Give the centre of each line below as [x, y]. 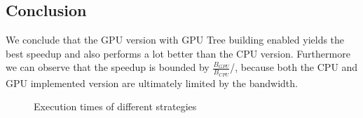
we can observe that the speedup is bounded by [108, 67]
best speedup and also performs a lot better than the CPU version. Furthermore [178, 53]
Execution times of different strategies [115, 106]
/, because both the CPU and [294, 67]
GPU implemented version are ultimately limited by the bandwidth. [152, 83]
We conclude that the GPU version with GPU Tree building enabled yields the [175, 40]
